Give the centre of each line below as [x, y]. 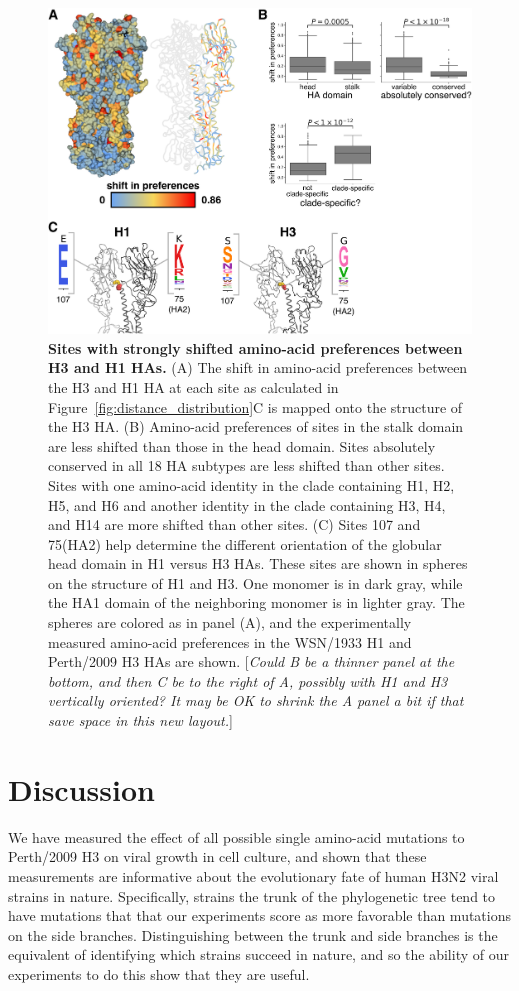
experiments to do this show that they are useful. [159, 973]
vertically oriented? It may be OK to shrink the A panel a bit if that [256, 700]
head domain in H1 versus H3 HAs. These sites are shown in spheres [258, 563]
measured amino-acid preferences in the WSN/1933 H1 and [230, 641]
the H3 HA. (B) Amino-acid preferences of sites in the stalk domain [256, 426]
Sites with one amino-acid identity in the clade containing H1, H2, [251, 484]
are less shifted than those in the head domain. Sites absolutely [242, 445]
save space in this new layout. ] [140, 720]
